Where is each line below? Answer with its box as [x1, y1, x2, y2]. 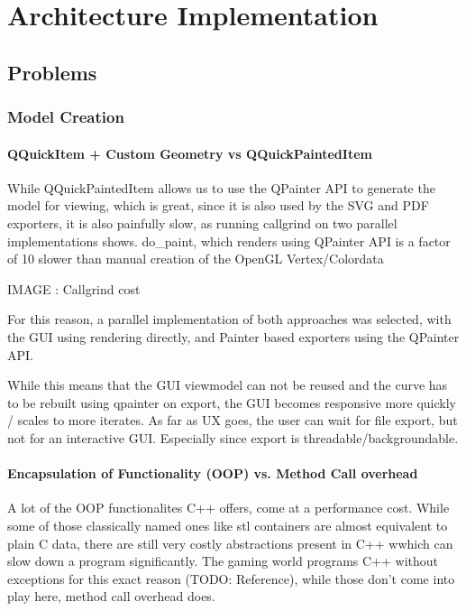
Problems [7, 58, 97, 86]
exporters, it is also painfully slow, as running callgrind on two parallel [7, 213, 397, 232]
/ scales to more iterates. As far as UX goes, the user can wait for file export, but [7, 411, 458, 430]
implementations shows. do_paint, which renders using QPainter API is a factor [7, 231, 451, 250]
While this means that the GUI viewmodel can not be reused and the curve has [7, 375, 448, 394]
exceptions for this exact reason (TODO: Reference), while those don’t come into [7, 569, 455, 588]
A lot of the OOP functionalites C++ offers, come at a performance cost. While [7, 498, 450, 517]
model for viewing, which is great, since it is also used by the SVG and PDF [7, 196, 429, 215]
